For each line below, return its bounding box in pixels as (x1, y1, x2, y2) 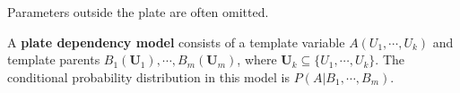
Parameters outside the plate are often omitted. (7, 3, 269, 21)
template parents (7, 50, 100, 69)
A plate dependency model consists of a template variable (7, 32, 345, 51)
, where (237, 50, 277, 69)
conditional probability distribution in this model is (7, 67, 290, 86)
